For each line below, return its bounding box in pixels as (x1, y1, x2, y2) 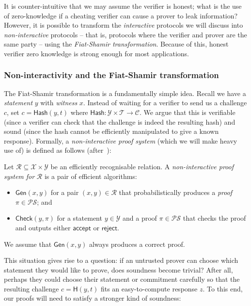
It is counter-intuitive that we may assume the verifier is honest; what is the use (4, 1, 242, 11)
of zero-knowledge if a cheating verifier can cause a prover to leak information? (4, 10, 238, 20)
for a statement (57, 213, 102, 223)
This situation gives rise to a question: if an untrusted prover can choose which (4, 255, 238, 265)
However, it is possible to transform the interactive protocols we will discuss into (4, 20, 243, 30)
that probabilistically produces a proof (119, 187, 233, 197)
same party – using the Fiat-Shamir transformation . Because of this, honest (4, 39, 229, 49)
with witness (40, 97, 78, 108)
